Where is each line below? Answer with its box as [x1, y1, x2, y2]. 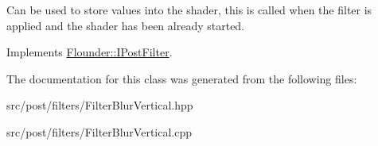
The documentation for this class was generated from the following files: [6, 70, 357, 86]
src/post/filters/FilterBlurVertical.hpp [6, 97, 193, 113]
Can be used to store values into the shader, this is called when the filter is [6, 2, 372, 17]
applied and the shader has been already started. [6, 17, 245, 33]
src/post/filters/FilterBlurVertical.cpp [6, 123, 193, 140]
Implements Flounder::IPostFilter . [6, 44, 173, 60]
